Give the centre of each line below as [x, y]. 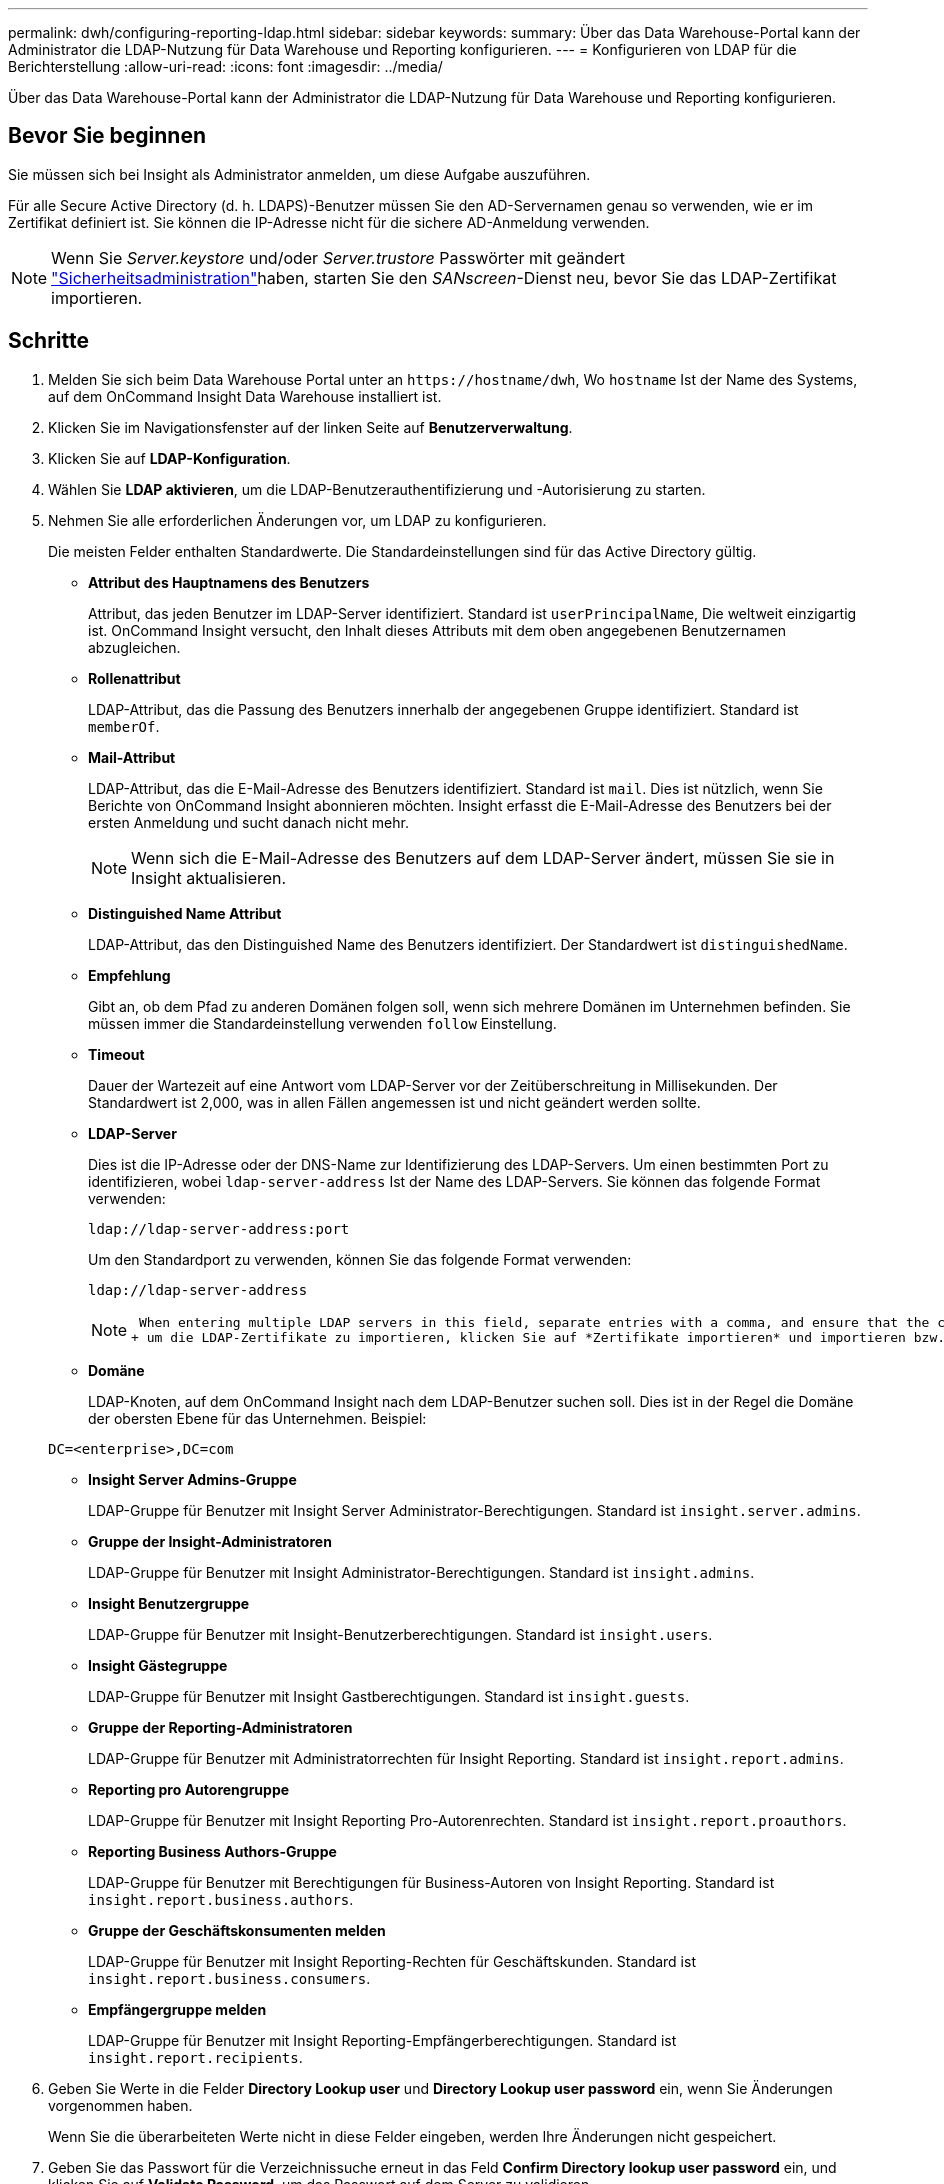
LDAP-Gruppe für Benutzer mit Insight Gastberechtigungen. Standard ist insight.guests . [389, 1696]
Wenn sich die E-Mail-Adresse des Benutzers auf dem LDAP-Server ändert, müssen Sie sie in [483, 857]
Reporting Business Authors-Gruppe [212, 1851]
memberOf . [124, 726]
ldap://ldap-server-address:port [219, 1228]
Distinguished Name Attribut [185, 913]
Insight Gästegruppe [158, 1665]
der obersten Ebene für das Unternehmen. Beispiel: [257, 1418]
